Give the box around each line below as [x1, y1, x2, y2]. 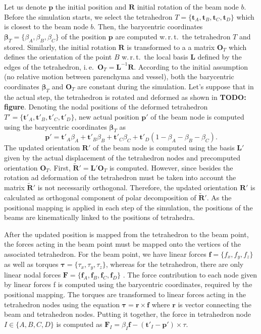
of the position [61, 31, 107, 41]
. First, [49, 162, 71, 173]
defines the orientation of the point [4, 51, 112, 62]
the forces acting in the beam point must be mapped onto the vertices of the [4, 239, 241, 249]
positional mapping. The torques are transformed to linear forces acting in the [4, 289, 246, 300]
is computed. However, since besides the [109, 162, 233, 173]
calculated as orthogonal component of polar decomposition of [4, 192, 196, 202]
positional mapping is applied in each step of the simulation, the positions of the [4, 202, 253, 212]
